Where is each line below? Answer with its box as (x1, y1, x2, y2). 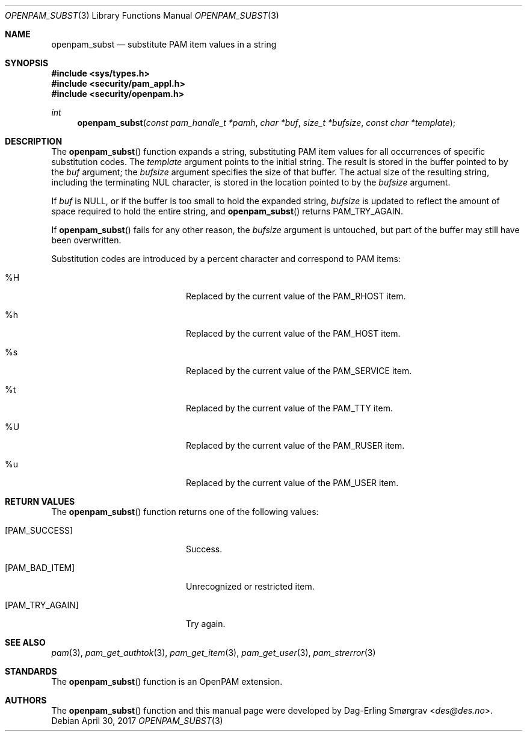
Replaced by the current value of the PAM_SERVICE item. (186, 366, 412, 376)
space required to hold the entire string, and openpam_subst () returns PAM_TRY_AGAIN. (51, 206, 404, 216)
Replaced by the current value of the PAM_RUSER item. (186, 440, 405, 451)
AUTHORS (5, 695, 47, 705)
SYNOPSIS (5, 58, 49, 68)
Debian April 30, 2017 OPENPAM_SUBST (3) (51, 716, 223, 726)
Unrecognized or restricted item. (186, 581, 315, 591)
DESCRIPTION (5, 136, 63, 146)
